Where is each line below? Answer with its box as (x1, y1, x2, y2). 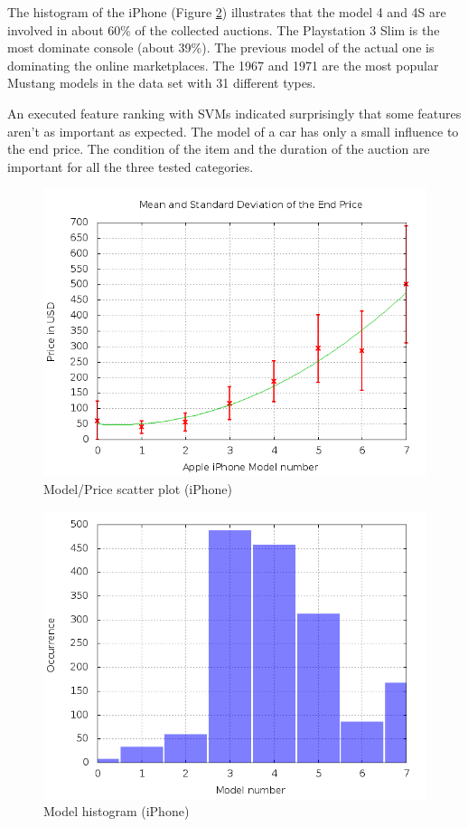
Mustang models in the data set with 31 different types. (7, 73, 316, 92)
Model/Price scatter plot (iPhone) (43, 479, 233, 498)
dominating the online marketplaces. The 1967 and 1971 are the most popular (7, 55, 439, 74)
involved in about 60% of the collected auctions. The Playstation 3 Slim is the (7, 20, 440, 39)
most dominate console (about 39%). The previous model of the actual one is (7, 38, 435, 57)
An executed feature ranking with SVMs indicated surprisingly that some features (7, 103, 462, 122)
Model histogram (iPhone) (43, 802, 190, 821)
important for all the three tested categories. (7, 157, 254, 176)
